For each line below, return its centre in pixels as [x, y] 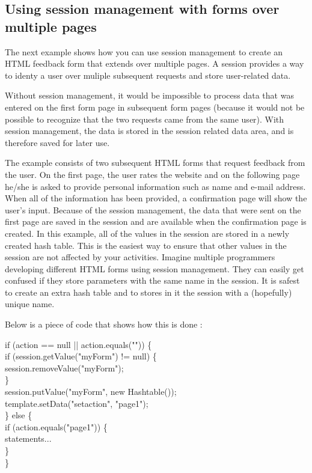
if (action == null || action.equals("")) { [78, 344]
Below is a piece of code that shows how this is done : [104, 324]
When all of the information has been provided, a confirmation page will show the [156, 198]
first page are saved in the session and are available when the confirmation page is [156, 221]
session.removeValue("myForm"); [64, 368]
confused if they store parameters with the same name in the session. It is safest [152, 280]
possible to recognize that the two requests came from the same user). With [145, 119]
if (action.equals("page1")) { [56, 426]
